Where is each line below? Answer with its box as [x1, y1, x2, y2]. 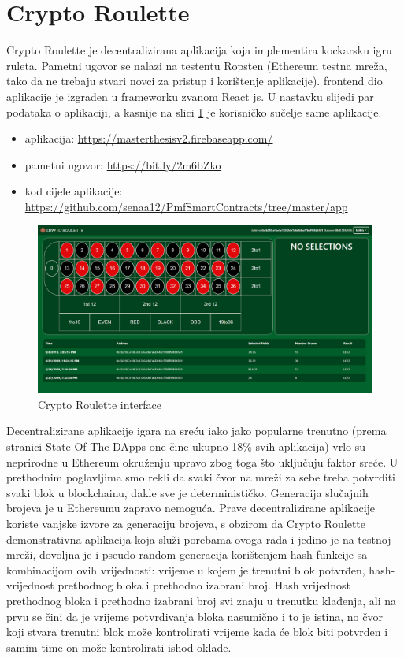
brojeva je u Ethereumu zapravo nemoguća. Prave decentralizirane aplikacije [6, 500, 376, 516]
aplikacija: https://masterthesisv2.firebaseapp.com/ [24, 130, 273, 147]
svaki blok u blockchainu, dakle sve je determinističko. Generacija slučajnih [6, 484, 369, 500]
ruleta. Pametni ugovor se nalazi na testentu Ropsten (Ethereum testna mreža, [6, 57, 387, 73]
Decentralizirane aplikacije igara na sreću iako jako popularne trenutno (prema [6, 422, 387, 439]
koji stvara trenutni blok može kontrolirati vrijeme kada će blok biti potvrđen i [6, 623, 388, 640]
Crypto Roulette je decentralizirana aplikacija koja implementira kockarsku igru [6, 42, 392, 58]
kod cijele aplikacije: [24, 183, 123, 199]
